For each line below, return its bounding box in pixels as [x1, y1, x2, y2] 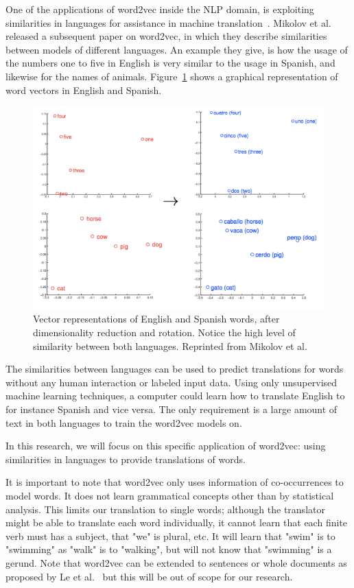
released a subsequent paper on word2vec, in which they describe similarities [5, 29, 327, 43]
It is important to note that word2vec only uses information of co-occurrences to [5, 475, 344, 489]
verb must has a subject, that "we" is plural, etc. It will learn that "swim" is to [5, 528, 335, 543]
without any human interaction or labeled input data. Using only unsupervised [5, 375, 338, 389]
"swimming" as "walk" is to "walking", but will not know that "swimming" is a [5, 542, 332, 556]
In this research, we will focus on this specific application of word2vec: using [5, 438, 326, 453]
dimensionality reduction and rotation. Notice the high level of [33, 325, 296, 340]
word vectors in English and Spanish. [5, 82, 162, 97]
